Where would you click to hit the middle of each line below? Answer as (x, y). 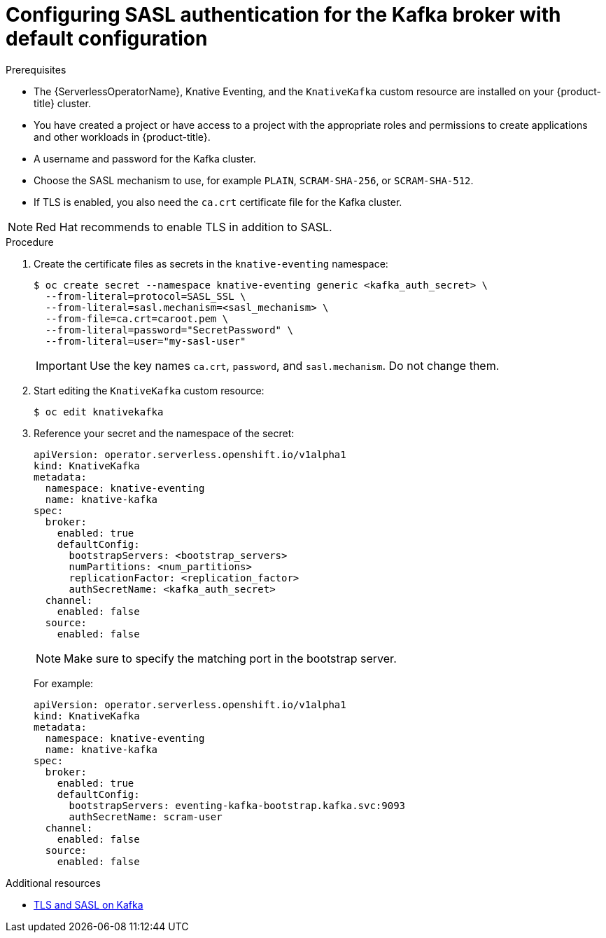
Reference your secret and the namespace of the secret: (164, 433)
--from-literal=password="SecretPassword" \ (169, 330)
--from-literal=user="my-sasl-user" (146, 341)
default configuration (107, 39)
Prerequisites (36, 69)
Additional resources (53, 883)
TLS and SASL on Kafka (89, 904)
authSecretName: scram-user (146, 816)
